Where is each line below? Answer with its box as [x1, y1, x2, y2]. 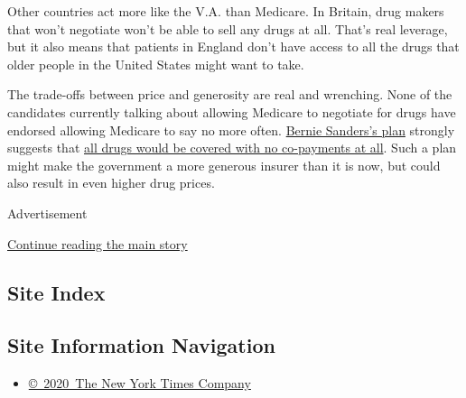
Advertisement [7, 203, 88, 222]
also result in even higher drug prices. [7, 173, 215, 192]
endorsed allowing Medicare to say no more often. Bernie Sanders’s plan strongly [7, 120, 455, 139]
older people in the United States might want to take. [7, 54, 304, 73]
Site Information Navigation [7, 331, 275, 359]
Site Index [7, 278, 106, 306]
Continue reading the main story [7, 234, 188, 253]
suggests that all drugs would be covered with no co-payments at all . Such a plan [7, 138, 457, 157]
